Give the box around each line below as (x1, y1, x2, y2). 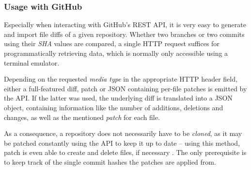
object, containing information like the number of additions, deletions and (4, 102, 223, 112)
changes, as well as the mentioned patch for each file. (4, 112, 160, 122)
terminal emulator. (4, 57, 60, 68)
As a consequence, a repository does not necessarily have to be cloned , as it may (4, 128, 242, 138)
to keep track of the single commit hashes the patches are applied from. (4, 156, 216, 167)
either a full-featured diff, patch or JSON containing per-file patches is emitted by (4, 83, 247, 93)
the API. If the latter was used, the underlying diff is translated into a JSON (4, 93, 233, 103)
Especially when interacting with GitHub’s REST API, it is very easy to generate (4, 19, 246, 30)
